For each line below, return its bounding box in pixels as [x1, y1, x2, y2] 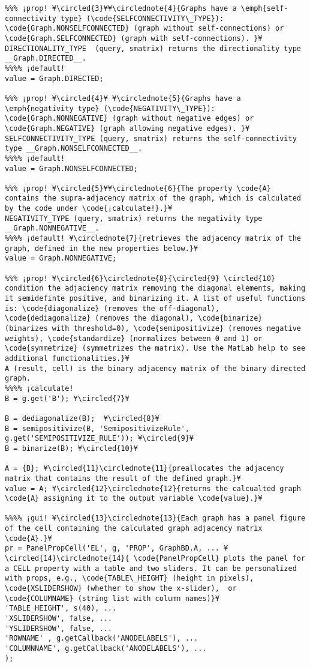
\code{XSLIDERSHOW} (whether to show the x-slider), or [5, 584, 237, 593]
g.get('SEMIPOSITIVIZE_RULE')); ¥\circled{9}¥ [5, 434, 194, 443]
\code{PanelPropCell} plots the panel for [133, 554, 306, 563]
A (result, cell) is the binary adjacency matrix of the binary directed [5, 364, 306, 373]
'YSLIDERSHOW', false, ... [5, 624, 112, 633]
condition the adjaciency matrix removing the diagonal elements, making [5, 284, 306, 293]
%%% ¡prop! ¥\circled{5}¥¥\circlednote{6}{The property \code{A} [5, 184, 271, 193]
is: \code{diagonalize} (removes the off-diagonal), [5, 304, 219, 313]
